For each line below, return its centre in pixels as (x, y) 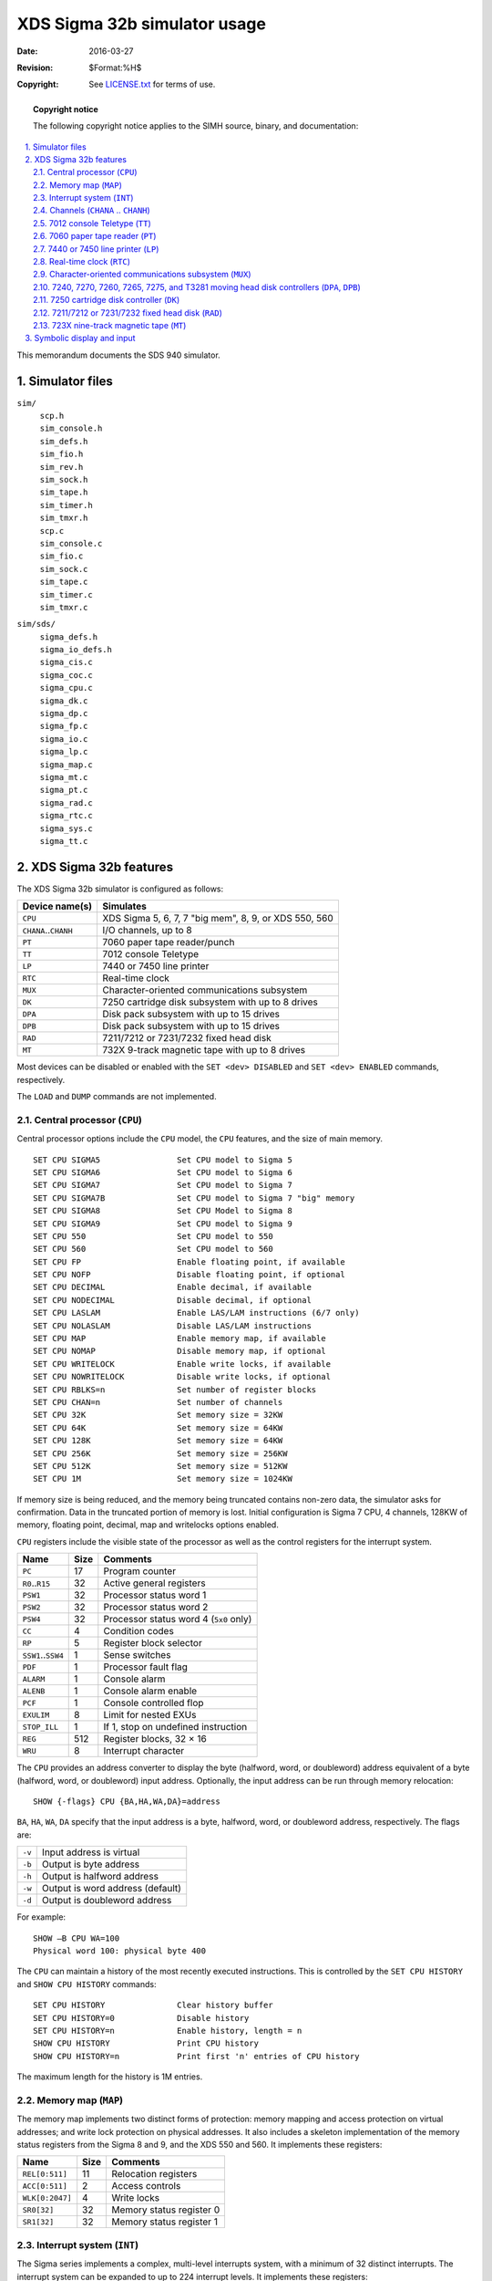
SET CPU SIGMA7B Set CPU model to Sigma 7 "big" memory (194, 1198)
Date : (27, 51)
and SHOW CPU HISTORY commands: (87, 1984)
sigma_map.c (66, 765)
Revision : (35, 68)
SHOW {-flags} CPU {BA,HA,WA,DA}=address (127, 1802)
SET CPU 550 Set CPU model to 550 (153, 1236)
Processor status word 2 (156, 1608)
